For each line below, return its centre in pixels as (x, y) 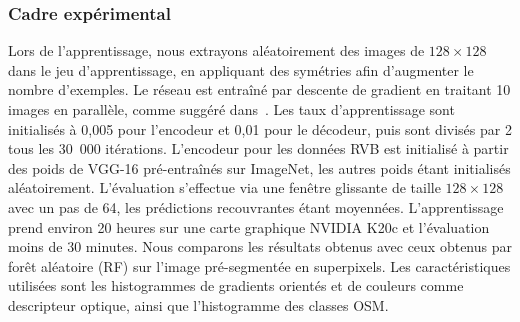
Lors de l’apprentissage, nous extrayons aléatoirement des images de (216, 50)
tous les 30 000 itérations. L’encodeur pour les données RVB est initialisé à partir (258, 148)
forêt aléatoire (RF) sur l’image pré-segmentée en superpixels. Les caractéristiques (259, 265)
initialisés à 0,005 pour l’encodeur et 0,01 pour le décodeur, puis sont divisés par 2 (260, 128)
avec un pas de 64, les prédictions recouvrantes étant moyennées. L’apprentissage (256, 206)
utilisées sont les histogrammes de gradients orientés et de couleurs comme (236, 285)
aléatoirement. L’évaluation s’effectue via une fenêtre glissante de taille (224, 187)
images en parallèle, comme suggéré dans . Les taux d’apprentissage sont (231, 109)
